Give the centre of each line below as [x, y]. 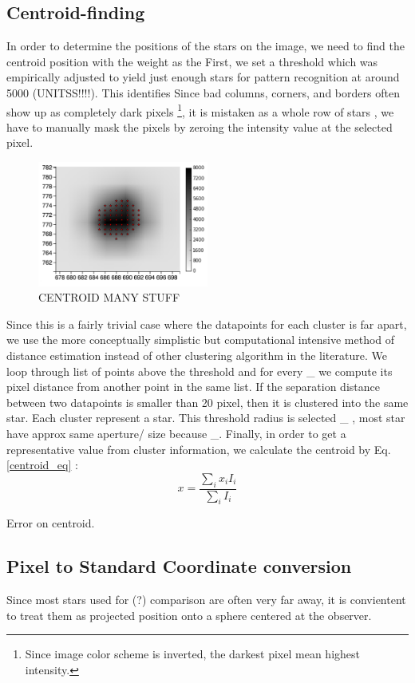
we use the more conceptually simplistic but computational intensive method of [201, 340]
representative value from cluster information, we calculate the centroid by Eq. [199, 449]
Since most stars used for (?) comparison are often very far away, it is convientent [206, 600]
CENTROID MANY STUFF [109, 297]
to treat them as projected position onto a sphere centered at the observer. [189, 615]
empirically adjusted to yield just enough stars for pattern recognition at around [203, 77]
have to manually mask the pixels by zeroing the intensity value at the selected [200, 126]
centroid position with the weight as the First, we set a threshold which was [192, 61]
